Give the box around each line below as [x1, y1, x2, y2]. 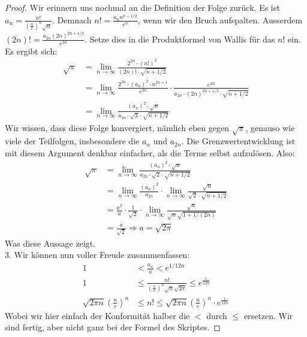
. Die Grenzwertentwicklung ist [181, 135, 296, 147]
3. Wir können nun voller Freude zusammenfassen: [5, 248, 190, 261]
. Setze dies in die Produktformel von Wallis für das [85, 32, 275, 45]
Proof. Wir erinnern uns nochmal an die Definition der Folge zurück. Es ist [5, 1, 280, 13]
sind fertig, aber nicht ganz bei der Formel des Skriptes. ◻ [5, 321, 221, 333]
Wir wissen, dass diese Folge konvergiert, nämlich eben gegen [5, 121, 229, 133]
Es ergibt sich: [5, 44, 58, 57]
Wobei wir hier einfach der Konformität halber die [5, 309, 190, 321]
